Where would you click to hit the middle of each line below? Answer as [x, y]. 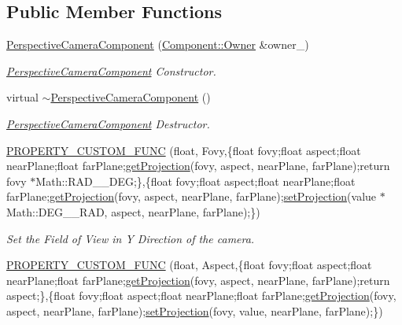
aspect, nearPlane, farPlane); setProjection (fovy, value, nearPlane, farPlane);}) [195, 310]
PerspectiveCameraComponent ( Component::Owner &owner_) [158, 44]
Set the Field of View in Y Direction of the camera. [131, 238]
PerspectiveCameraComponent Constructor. [111, 70]
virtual [22, 97]
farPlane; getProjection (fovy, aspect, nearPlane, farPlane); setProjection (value [192, 196]
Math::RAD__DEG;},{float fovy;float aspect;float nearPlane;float [195, 181]
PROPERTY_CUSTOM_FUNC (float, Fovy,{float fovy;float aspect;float [184, 150]
